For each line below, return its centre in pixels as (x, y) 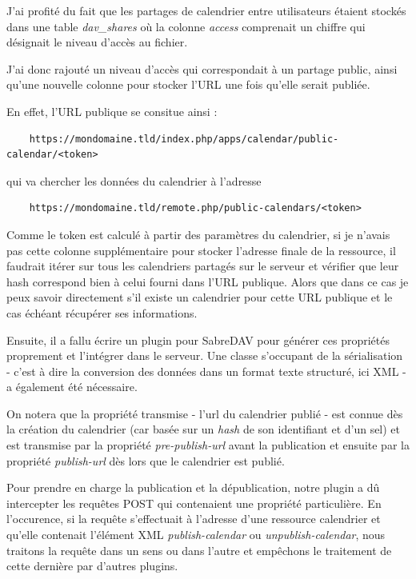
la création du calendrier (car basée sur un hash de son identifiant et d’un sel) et (204, 429)
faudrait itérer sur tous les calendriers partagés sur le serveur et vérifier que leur (203, 266)
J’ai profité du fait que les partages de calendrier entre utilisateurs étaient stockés (206, 10)
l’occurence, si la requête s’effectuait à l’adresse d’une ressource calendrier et (194, 519)
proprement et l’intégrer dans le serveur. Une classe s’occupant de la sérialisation (205, 355)
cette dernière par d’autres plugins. (92, 566)
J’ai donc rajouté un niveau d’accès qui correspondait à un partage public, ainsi (202, 68)
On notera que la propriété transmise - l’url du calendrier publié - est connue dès (205, 413)
